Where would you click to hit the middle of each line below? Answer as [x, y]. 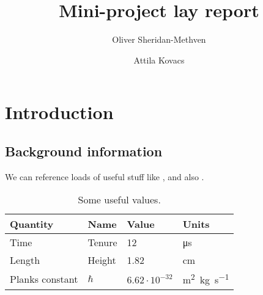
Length [25, 260]
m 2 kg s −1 [206, 279]
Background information [84, 151]
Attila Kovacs [159, 60]
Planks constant [44, 279]
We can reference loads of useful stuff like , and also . [105, 176]
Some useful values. [119, 200]
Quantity [32, 224]
